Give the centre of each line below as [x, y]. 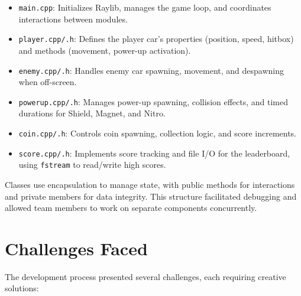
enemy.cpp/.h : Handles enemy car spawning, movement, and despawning [151, 70]
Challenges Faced [76, 248]
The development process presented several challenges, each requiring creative [145, 276]
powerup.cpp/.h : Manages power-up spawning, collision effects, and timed [153, 101]
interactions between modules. [73, 19]
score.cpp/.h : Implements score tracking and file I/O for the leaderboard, [154, 153]
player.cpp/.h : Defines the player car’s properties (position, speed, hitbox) [156, 39]
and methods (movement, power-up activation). [105, 50]
